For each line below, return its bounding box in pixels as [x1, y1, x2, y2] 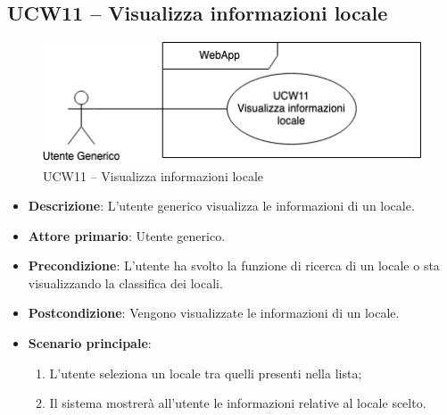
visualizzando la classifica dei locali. [28, 273, 223, 292]
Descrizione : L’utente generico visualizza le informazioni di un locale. [28, 196, 415, 215]
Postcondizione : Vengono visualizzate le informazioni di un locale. [28, 303, 400, 322]
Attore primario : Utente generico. [28, 226, 226, 245]
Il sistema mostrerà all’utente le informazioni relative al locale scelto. [49, 394, 426, 412]
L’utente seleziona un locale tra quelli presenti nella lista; [49, 363, 362, 382]
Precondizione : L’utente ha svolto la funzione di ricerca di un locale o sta [28, 256, 440, 275]
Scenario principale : [28, 334, 152, 353]
